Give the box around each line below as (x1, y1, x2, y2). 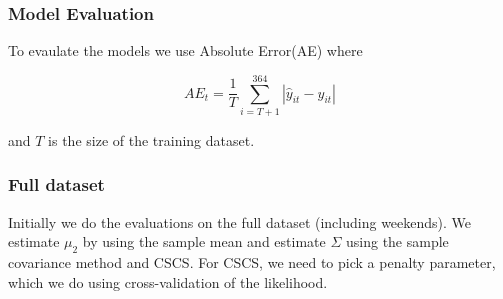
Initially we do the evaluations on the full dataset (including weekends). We (8, 211, 472, 232)
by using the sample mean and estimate (82, 231, 326, 252)
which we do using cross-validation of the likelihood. (8, 271, 328, 292)
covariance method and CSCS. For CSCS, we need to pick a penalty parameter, (8, 252, 496, 273)
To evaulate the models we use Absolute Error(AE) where (8, 40, 363, 61)
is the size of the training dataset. (48, 129, 255, 150)
